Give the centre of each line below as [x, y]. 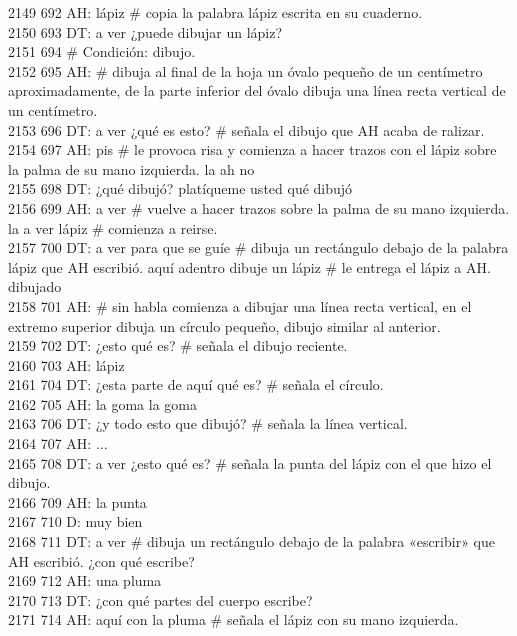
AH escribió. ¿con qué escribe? [101, 560]
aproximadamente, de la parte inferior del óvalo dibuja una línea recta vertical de [257, 90]
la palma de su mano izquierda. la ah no [131, 168]
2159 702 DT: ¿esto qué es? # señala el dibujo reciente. [178, 345]
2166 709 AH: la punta [77, 501]
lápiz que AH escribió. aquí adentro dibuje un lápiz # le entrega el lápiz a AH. [249, 266]
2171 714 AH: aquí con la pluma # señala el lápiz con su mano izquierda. [233, 619]
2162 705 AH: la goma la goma [102, 403]
